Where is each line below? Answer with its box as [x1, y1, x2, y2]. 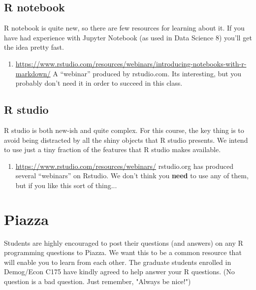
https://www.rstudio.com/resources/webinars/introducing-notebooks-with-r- [15, 58, 247, 68]
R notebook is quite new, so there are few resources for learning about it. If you [4, 23, 245, 33]
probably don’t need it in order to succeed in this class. [15, 78, 183, 88]
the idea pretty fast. [4, 42, 64, 52]
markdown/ [15, 68, 51, 78]
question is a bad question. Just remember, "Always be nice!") [4, 276, 191, 287]
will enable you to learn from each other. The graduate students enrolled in [4, 257, 231, 267]
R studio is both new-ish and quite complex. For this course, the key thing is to [4, 125, 244, 135]
